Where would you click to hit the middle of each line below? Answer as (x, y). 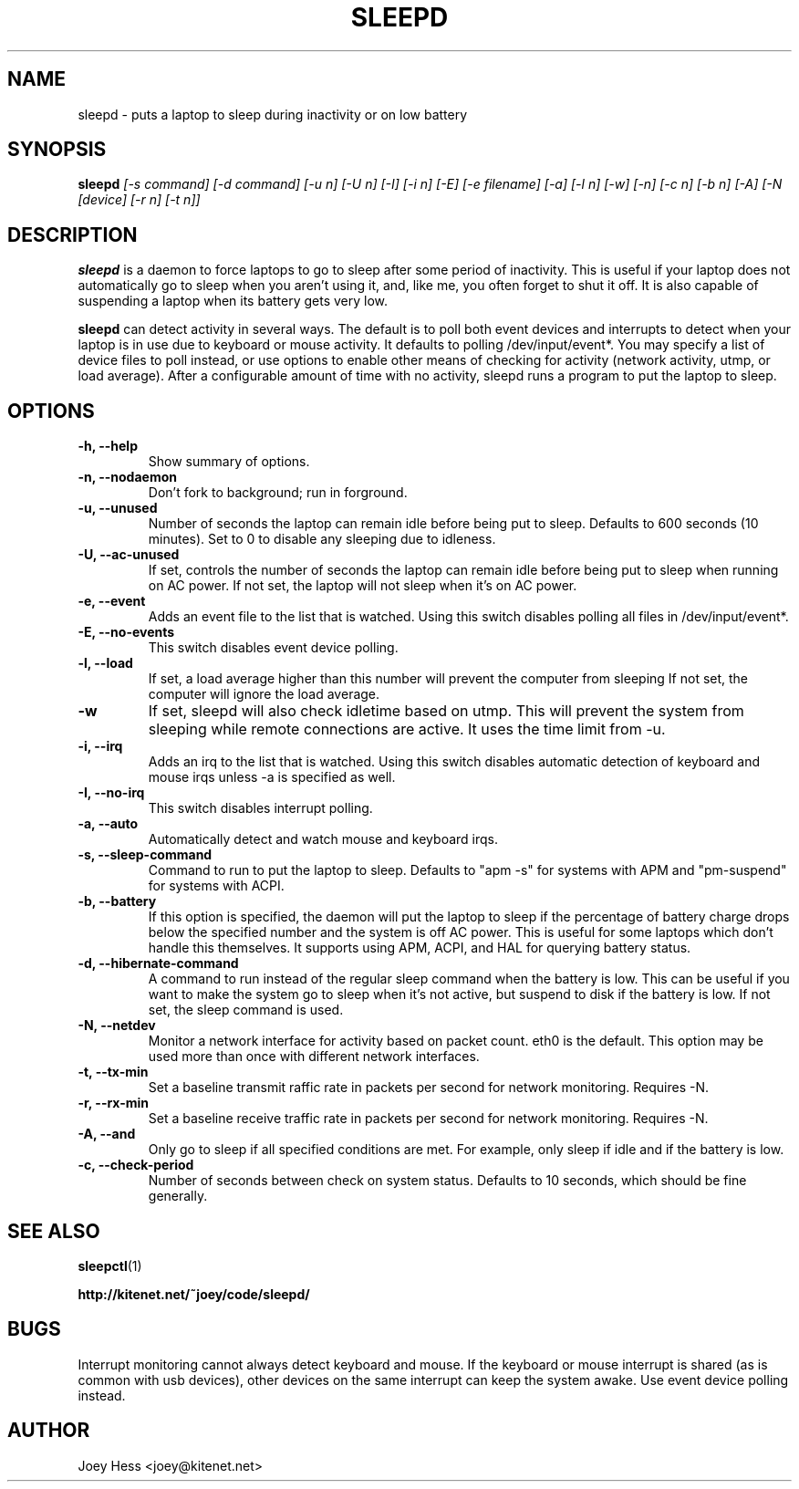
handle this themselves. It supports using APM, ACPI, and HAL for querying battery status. (420, 948)
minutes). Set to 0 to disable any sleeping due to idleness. (322, 539)
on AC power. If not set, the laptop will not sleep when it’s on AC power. (363, 586)
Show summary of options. (229, 462)
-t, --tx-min (113, 1072)
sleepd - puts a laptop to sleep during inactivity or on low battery (273, 114)
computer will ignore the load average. (264, 694)
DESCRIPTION (73, 234)
